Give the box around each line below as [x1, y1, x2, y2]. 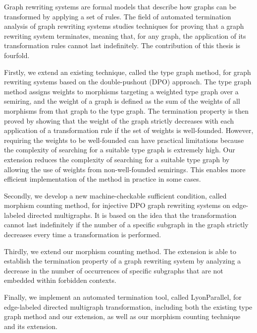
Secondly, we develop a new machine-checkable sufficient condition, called [4, 190, 227, 200]
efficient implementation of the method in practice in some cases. [4, 174, 201, 184]
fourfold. [4, 50, 30, 60]
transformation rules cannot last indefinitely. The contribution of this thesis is [4, 40, 241, 51]
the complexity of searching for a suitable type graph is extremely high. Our [4, 144, 235, 155]
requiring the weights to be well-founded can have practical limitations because [4, 134, 244, 145]
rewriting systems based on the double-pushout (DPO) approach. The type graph [4, 76, 252, 87]
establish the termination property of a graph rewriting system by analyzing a [4, 256, 241, 266]
